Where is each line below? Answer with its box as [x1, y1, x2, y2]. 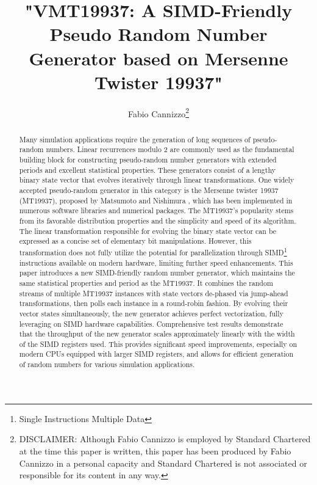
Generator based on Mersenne [29, 45, 288, 70]
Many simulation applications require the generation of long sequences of [19, 134, 251, 144]
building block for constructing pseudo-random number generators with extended [19, 155, 277, 165]
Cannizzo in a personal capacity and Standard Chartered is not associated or [19, 456, 307, 469]
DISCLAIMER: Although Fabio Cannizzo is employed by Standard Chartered [19, 432, 311, 445]
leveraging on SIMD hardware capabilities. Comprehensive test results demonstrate [19, 318, 283, 329]
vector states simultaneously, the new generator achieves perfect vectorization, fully [19, 308, 283, 318]
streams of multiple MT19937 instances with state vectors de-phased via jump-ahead [19, 288, 288, 298]
